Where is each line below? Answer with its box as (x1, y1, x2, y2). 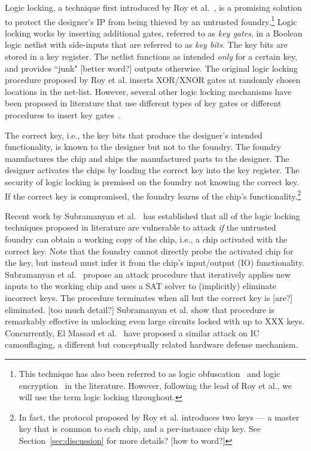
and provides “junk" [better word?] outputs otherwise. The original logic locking (5, 62, 298, 74)
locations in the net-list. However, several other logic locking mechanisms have (5, 85, 292, 97)
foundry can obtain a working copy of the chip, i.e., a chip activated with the (5, 233, 288, 245)
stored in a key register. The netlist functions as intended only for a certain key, (5, 50, 297, 63)
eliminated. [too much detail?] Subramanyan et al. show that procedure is (5, 303, 275, 315)
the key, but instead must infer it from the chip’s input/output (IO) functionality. (5, 256, 304, 269)
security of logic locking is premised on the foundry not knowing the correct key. (5, 175, 299, 188)
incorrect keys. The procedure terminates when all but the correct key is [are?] (5, 291, 293, 303)
